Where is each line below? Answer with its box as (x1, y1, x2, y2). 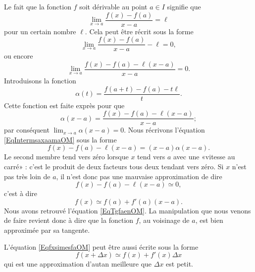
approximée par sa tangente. (4, 225, 90, 235)
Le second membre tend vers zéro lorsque (4, 151, 129, 162)
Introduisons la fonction (4, 75, 76, 85)
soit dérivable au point (79, 1, 148, 11)
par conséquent (4, 125, 50, 135)
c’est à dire (4, 188, 37, 199)
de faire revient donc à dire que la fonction (4, 215, 134, 225)
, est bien (195, 215, 223, 225)
